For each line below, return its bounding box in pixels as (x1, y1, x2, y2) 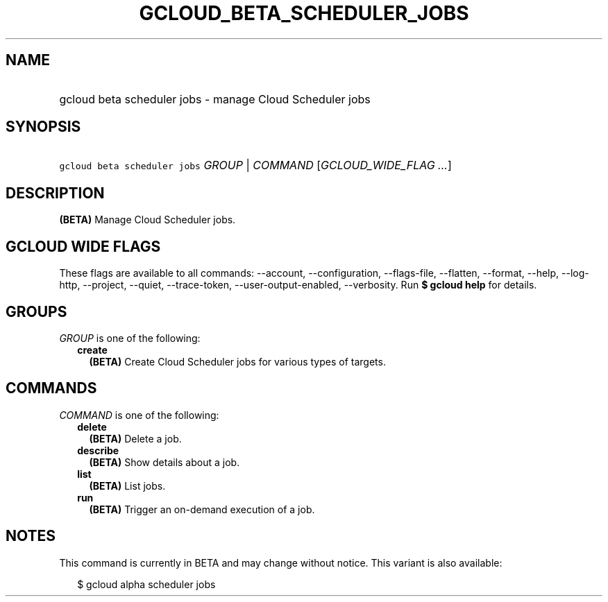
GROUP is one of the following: (59, 332, 201, 344)
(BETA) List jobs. (89, 479, 166, 492)
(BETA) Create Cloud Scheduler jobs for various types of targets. (89, 355, 386, 368)
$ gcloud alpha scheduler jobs (77, 578, 216, 590)
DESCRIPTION (6, 184, 105, 202)
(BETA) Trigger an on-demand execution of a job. (89, 503, 315, 515)
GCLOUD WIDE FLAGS (6, 237, 161, 255)
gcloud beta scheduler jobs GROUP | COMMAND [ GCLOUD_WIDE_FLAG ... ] (59, 158, 452, 173)
